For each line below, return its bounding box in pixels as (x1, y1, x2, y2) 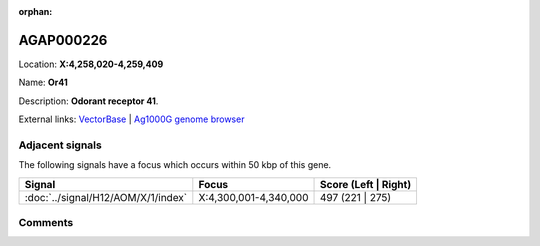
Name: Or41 (18, 76, 69, 89)
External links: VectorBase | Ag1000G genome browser (18, 113, 245, 125)
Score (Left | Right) (320, 177, 412, 191)
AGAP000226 (18, 31, 108, 49)
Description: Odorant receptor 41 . (18, 95, 159, 107)
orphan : (18, 6, 53, 17)
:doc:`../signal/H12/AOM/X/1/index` (24, 190, 188, 204)
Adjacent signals (18, 138, 102, 152)
